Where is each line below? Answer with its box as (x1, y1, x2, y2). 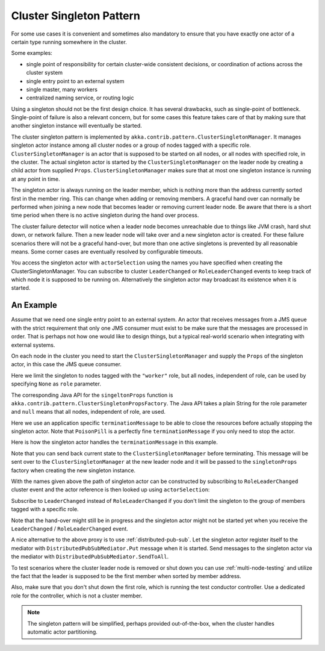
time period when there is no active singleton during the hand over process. (11, 211, 199, 219)
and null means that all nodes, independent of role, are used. (11, 408, 166, 416)
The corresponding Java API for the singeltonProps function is (11, 391, 173, 399)
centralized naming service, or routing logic (26, 94, 134, 102)
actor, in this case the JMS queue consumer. (11, 361, 122, 368)
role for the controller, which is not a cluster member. (11, 592, 143, 599)
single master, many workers (26, 86, 97, 93)
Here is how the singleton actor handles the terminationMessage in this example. (11, 438, 218, 446)
